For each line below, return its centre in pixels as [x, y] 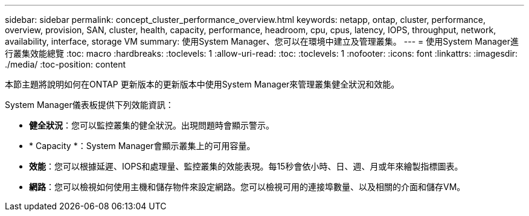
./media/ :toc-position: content [66, 64]
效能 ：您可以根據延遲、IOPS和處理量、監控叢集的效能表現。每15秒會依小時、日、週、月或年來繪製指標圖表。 [246, 166]
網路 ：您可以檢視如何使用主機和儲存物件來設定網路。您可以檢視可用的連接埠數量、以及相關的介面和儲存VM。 [247, 187]
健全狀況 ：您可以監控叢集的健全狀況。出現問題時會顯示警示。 [152, 125]
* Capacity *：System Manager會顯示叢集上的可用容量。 [142, 146]
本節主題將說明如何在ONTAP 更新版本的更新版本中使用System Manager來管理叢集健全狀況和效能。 [202, 84]
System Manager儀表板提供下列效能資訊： [89, 105]
